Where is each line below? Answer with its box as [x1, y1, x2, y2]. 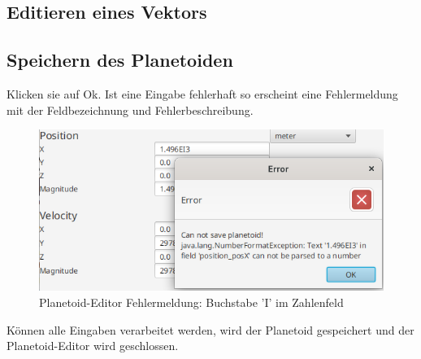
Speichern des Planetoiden [7, 47, 233, 72]
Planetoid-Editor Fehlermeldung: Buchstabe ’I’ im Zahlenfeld [39, 293, 344, 310]
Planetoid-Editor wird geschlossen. [7, 337, 179, 354]
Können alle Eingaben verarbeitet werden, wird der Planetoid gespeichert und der [7, 321, 414, 338]
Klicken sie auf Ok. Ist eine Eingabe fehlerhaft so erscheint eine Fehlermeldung [7, 85, 398, 102]
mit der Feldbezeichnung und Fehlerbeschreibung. [7, 101, 254, 118]
